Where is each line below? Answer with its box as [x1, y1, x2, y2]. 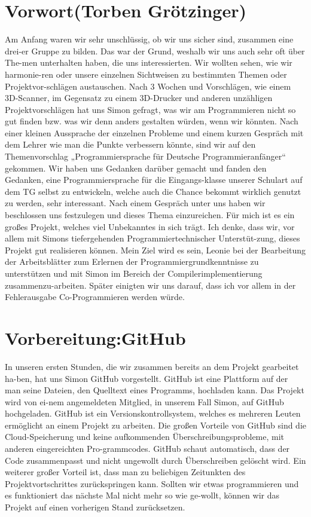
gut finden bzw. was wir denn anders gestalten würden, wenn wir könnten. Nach [5, 115, 298, 127]
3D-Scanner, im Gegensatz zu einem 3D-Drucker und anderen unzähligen [5, 91, 273, 104]
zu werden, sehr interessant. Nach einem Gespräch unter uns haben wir [5, 197, 266, 209]
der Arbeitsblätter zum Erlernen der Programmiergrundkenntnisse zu [5, 255, 259, 268]
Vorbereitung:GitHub [5, 325, 186, 350]
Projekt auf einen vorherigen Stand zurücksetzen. [5, 501, 185, 513]
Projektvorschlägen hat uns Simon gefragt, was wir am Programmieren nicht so [5, 103, 296, 115]
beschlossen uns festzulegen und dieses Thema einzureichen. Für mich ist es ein [5, 209, 295, 221]
